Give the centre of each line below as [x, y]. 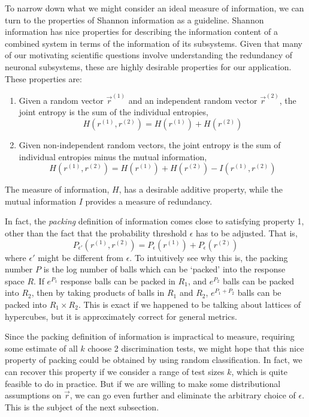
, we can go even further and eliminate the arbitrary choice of [183, 395]
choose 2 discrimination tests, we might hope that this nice [196, 348]
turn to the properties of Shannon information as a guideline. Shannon [134, 19]
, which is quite [259, 371]
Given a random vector [61, 100]
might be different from [81, 257]
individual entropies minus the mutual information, [113, 156]
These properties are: [43, 78]
